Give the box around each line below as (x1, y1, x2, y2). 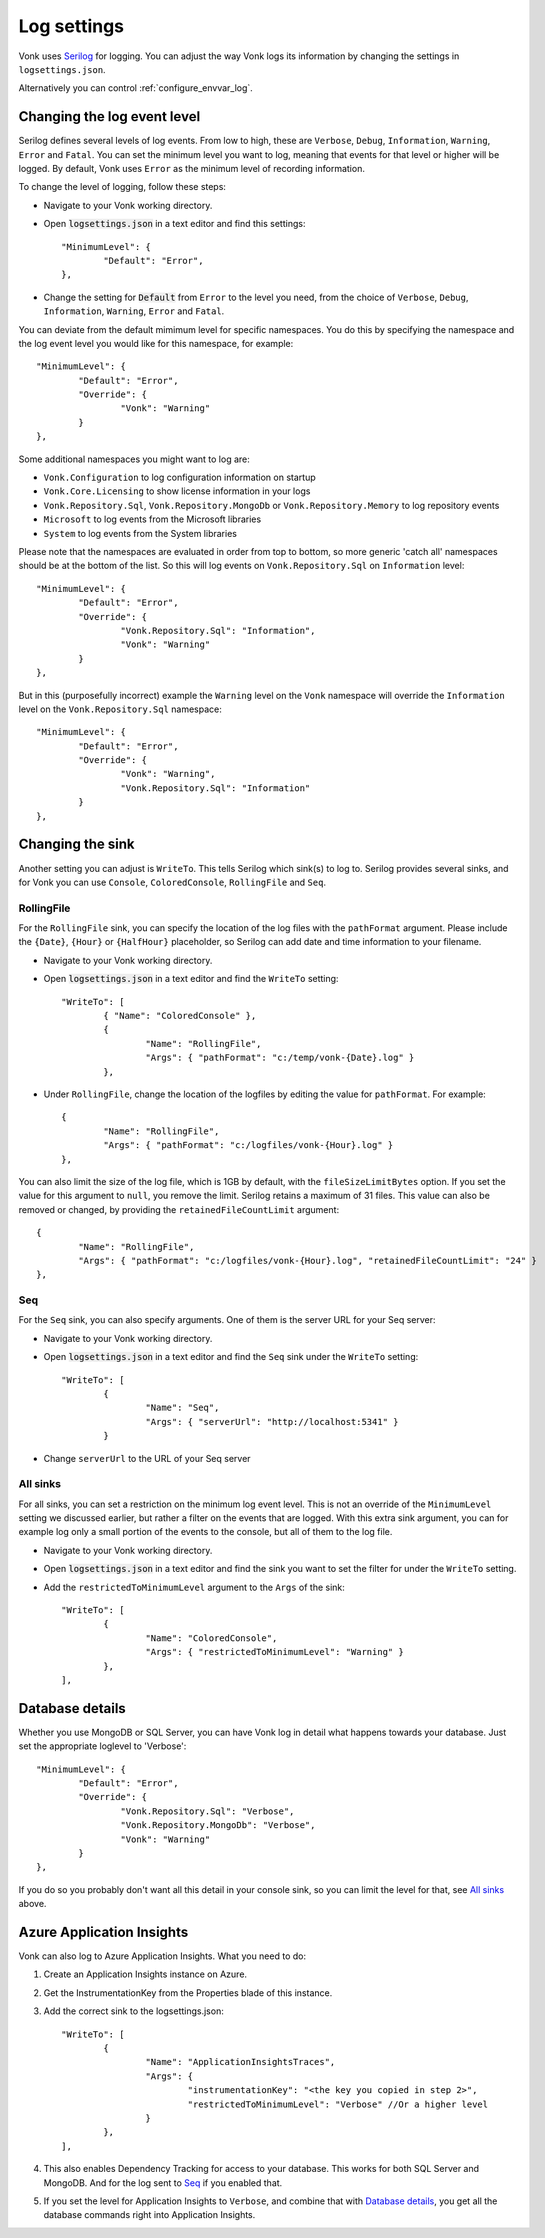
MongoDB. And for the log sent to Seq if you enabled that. (43, 2176, 283, 2189)
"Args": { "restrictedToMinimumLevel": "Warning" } (145, 1646, 404, 1658)
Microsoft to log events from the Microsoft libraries (43, 513, 262, 525)
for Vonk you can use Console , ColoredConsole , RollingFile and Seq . (18, 876, 327, 888)
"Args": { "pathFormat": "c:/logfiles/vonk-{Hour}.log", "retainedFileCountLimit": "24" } (78, 1255, 537, 1266)
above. (18, 1898, 47, 1910)
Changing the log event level (18, 108, 201, 125)
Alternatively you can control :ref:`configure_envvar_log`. (18, 82, 254, 94)
